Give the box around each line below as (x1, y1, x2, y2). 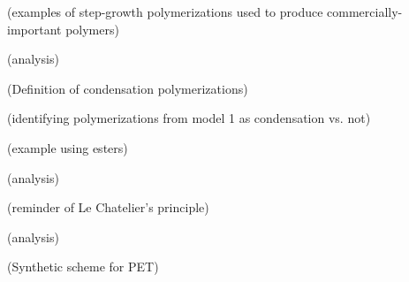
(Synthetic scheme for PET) (7, 257, 159, 276)
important (7, 19, 62, 38)
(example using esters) (7, 138, 128, 156)
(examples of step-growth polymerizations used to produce (7, 3, 323, 20)
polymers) (65, 19, 119, 38)
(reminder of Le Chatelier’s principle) (7, 198, 209, 217)
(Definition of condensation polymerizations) (7, 79, 248, 97)
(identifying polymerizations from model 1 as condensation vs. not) (7, 109, 371, 127)
